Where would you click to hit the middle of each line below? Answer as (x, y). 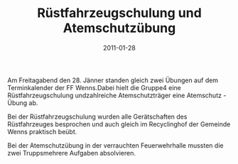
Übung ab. (23, 103)
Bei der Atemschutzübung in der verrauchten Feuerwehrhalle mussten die (115, 145)
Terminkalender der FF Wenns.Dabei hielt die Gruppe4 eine (94, 87)
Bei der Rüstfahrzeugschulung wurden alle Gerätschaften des (97, 116)
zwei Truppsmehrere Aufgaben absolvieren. (72, 153)
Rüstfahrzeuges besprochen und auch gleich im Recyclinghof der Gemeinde (119, 124)
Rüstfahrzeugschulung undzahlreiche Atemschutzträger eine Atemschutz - (117, 95)
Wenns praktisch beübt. (42, 131)
